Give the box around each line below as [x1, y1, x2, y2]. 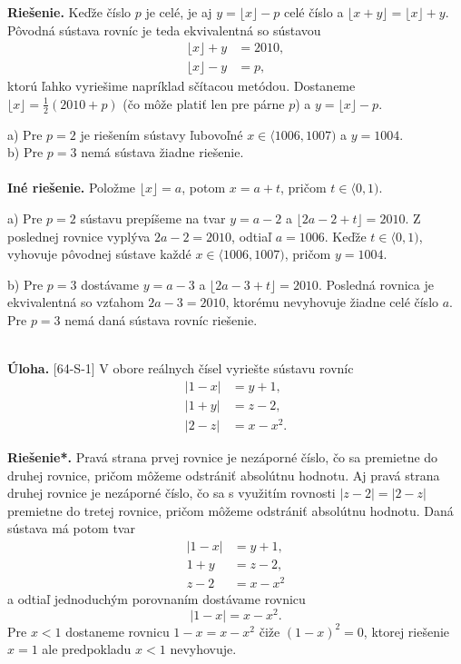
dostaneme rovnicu [65, 621, 170, 640]
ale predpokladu [42, 639, 132, 659]
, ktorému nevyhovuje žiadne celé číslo [225, 292, 439, 312]
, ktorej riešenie [363, 621, 450, 640]
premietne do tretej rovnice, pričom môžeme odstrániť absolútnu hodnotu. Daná [7, 500, 454, 520]
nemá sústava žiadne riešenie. [81, 143, 244, 162]
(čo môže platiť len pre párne [123, 94, 285, 113]
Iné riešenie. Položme [7, 178, 136, 197]
